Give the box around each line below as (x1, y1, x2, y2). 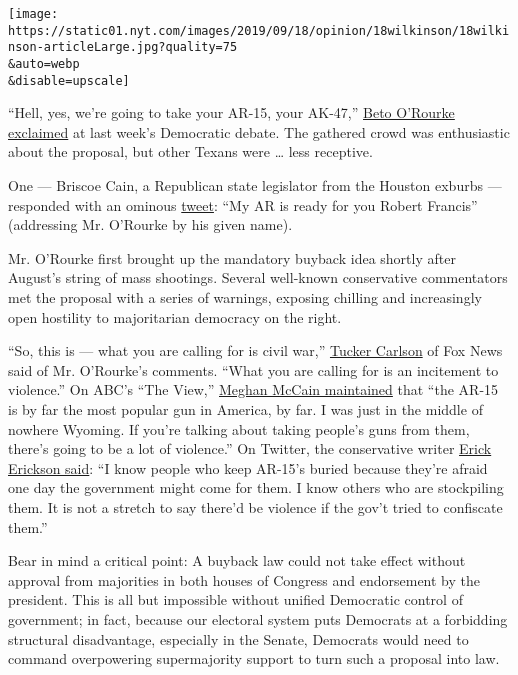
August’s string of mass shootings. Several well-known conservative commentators (8, 267, 508, 288)
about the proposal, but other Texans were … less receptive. (8, 141, 373, 162)
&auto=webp (8, 56, 80, 71)
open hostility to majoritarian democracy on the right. (8, 306, 342, 327)
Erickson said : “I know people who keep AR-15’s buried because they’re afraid (8, 457, 488, 478)
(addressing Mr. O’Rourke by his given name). (8, 214, 293, 235)
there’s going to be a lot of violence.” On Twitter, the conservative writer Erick (8, 438, 492, 459)
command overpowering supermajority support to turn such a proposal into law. (8, 648, 500, 669)
